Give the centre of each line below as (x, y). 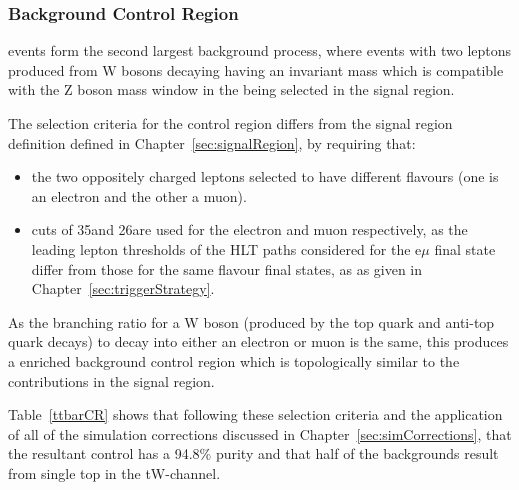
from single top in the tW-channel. (114, 472)
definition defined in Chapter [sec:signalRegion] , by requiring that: (212, 142)
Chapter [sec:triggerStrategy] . (123, 288)
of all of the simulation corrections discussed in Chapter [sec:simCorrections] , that (260, 433)
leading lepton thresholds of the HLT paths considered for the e (226, 248)
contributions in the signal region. (111, 380)
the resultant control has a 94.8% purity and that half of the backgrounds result (253, 453)
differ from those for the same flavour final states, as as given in (227, 268)
